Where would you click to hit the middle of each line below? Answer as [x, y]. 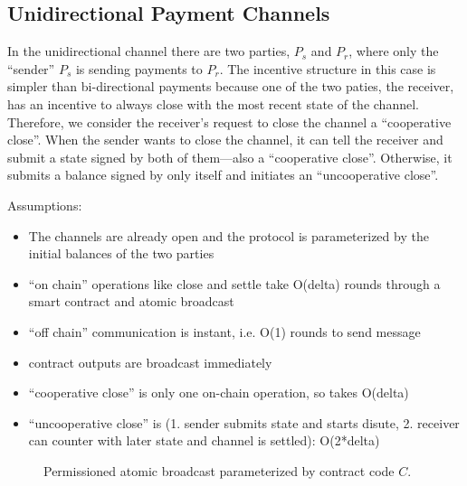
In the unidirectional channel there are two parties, [149, 51]
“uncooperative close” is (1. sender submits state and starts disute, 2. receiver [244, 422]
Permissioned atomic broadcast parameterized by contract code [219, 470]
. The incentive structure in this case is [328, 68]
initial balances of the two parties [121, 253]
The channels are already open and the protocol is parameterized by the [229, 235]
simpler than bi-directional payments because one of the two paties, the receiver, [231, 86]
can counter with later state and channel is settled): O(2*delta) [204, 440]
